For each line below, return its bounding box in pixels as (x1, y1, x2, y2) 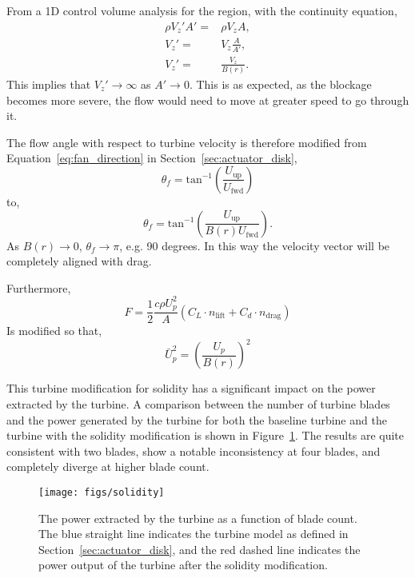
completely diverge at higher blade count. (6, 458, 209, 475)
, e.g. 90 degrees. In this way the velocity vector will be (119, 237, 390, 253)
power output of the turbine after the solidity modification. (38, 556, 328, 573)
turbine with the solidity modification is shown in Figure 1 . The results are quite (6, 427, 404, 444)
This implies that (6, 76, 91, 92)
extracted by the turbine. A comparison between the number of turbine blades (6, 396, 390, 413)
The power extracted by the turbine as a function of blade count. (38, 509, 357, 526)
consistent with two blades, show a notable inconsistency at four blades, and (6, 442, 381, 459)
